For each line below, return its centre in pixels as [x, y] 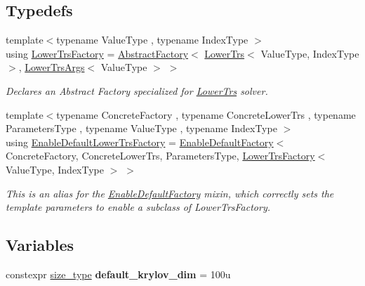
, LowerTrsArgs [52, 67]
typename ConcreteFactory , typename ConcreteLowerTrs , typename [206, 114]
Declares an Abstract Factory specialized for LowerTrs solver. [137, 90]
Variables [40, 245]
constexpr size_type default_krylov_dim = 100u [118, 274]
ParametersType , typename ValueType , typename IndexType [141, 128]
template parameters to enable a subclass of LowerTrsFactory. [138, 207]
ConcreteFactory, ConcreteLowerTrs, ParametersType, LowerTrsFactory [160, 156]
